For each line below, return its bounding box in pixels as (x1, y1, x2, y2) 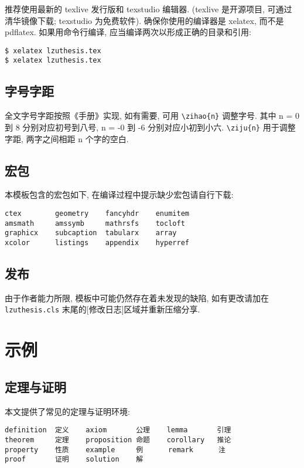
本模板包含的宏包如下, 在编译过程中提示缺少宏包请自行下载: (5, 188, 234, 201)
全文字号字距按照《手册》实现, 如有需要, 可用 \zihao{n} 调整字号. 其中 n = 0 (5, 109, 300, 122)
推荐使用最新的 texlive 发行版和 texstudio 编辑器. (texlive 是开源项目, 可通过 (5, 3, 292, 15)
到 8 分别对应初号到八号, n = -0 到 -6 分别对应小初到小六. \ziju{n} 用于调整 (5, 121, 296, 133)
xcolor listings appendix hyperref (5, 238, 189, 247)
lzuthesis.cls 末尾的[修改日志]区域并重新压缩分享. (5, 303, 200, 315)
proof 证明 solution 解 (5, 455, 144, 464)
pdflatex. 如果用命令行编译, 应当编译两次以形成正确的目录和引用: (5, 26, 251, 38)
